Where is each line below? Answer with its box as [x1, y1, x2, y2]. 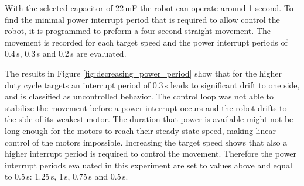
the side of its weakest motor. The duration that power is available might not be [5, 113, 293, 125]
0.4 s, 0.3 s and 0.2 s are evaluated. [5, 47, 127, 60]
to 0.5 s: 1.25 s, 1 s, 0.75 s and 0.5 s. [5, 170, 128, 182]
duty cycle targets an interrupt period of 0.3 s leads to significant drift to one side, [5, 78, 300, 91]
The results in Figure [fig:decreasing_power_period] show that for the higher [5, 67, 282, 79]
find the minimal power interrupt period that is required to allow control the [5, 13, 280, 25]
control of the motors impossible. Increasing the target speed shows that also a [5, 136, 288, 148]
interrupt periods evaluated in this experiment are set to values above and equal [5, 159, 292, 171]
